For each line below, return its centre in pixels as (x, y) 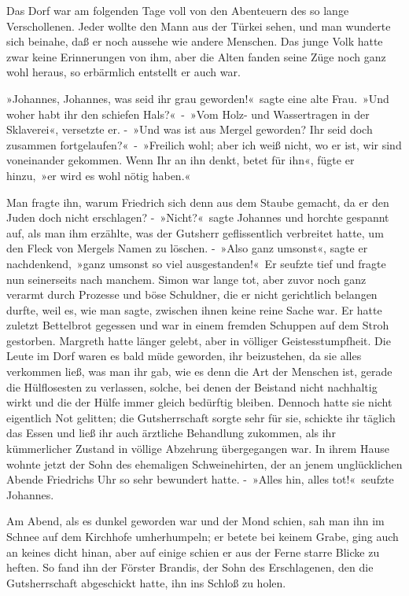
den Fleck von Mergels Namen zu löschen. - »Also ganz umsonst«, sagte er (187, 248)
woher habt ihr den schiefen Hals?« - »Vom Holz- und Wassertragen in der (188, 114)
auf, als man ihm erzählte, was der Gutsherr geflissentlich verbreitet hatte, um (195, 232)
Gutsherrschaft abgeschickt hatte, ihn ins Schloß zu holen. (146, 582)
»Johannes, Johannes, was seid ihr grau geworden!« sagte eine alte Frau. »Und (198, 98)
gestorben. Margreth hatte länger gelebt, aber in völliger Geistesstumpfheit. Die (199, 340)
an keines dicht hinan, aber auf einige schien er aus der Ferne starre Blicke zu (193, 552)
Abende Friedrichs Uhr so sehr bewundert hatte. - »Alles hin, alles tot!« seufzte (200, 479)
